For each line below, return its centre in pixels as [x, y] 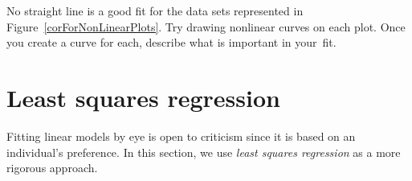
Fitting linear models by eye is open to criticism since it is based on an [181, 136]
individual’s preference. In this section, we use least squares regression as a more [204, 152]
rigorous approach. [52, 168]
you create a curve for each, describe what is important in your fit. [171, 42]
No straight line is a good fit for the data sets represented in [155, 10]
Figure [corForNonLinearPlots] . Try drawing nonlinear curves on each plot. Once [206, 26]
